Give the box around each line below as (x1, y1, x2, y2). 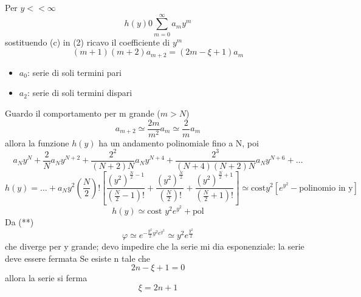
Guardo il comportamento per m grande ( (5, 106, 160, 119)
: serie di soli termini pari (27, 66, 122, 78)
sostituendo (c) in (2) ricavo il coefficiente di (5, 35, 170, 48)
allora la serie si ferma (5, 271, 88, 284)
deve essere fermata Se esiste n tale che (5, 251, 151, 264)
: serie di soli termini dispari (27, 86, 132, 99)
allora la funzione (5, 136, 69, 149)
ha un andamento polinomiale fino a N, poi (98, 136, 259, 149)
